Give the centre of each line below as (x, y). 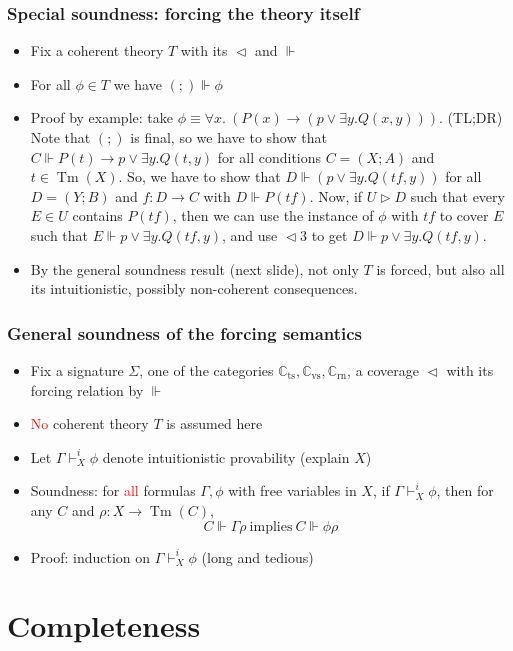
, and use (250, 234)
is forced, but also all (440, 268)
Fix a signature (77, 369)
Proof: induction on (90, 556)
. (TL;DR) (471, 117)
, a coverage (383, 369)
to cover (464, 215)
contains (97, 215)
